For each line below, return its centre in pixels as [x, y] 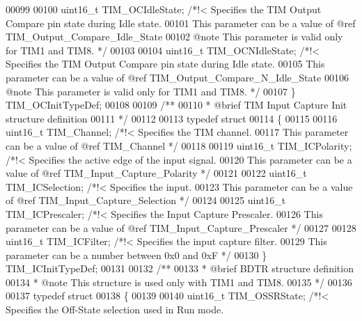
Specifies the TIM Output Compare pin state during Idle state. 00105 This [165, 64]
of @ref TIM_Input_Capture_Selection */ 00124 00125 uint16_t [146, 200]
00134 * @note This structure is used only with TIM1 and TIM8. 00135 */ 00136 [179, 282]
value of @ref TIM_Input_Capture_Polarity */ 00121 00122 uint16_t [156, 173]
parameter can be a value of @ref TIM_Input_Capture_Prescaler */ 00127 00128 [181, 227]
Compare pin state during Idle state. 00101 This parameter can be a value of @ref [181, 23]
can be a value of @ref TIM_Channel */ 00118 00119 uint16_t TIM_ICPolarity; [179, 145]
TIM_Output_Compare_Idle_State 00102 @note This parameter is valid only [174, 37]
